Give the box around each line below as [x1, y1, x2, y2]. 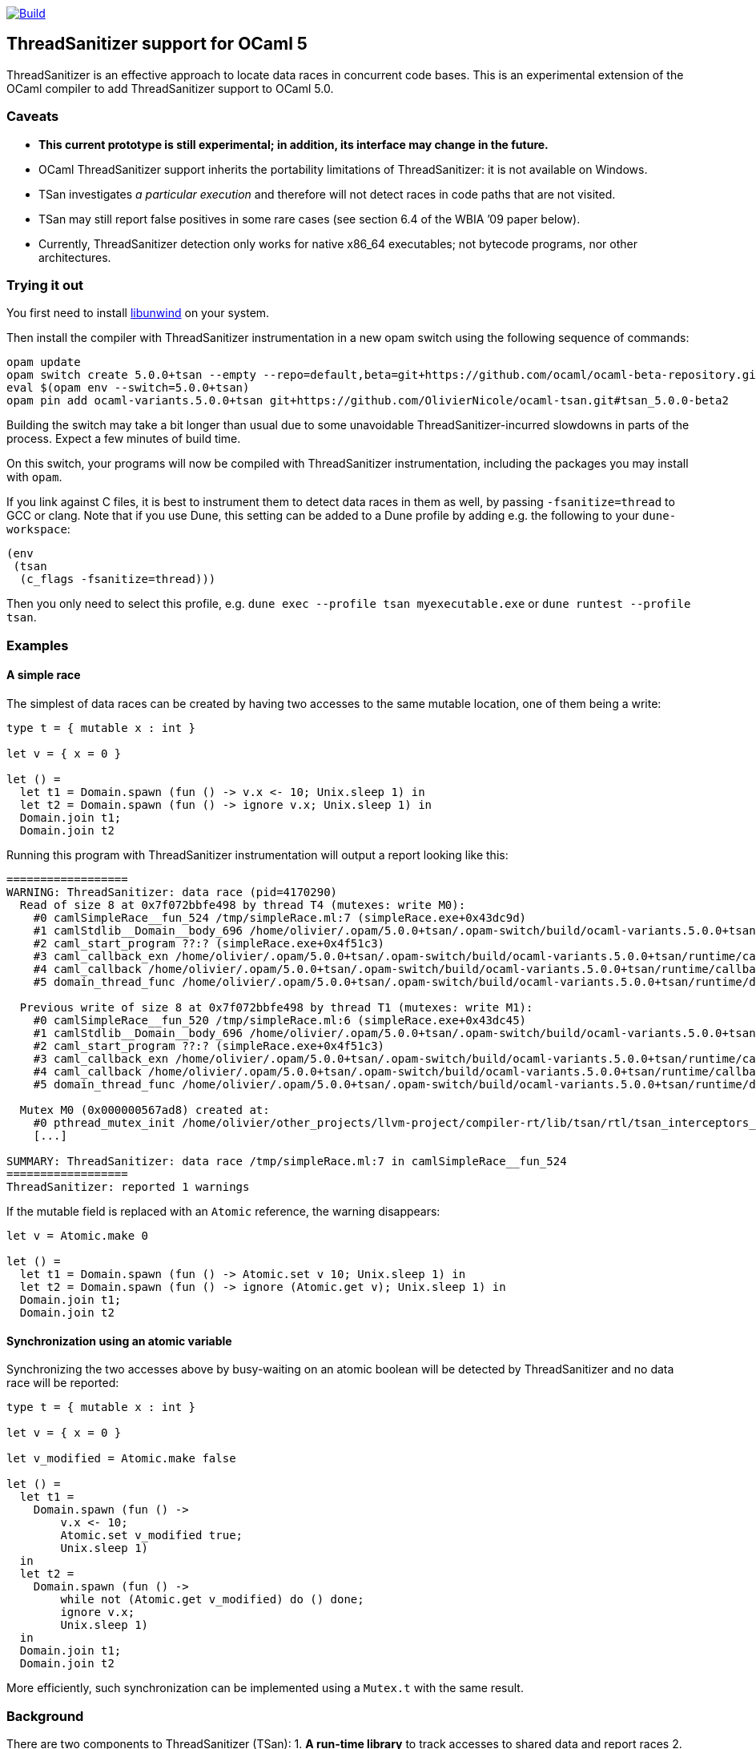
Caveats [6, 108, 59, 125]
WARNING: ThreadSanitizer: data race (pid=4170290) [6, 885, 338, 899]
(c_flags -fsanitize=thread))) [19, 573, 216, 586]
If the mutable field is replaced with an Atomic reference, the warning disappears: [6, 1204, 440, 1218]
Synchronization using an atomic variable [6, 1333, 232, 1348]
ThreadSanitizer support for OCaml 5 [6, 34, 308, 54]
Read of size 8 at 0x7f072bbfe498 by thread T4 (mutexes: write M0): [19, 898, 466, 911]
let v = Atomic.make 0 [6, 1228, 149, 1242]
